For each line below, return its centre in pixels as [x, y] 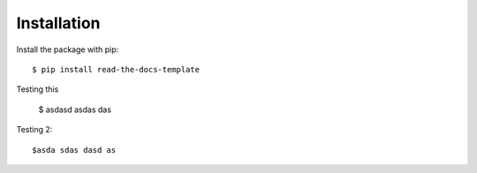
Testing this [38, 89]
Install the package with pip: [68, 49]
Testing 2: [34, 130]
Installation [58, 23]
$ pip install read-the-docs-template [116, 69]
